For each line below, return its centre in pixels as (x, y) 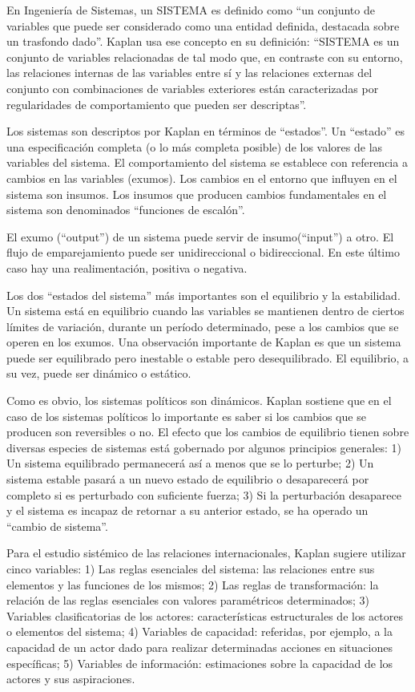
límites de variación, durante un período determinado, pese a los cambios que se (203, 326)
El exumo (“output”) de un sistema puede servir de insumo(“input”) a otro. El (200, 236)
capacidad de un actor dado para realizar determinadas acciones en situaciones (199, 647)
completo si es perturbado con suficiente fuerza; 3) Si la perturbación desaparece (204, 494)
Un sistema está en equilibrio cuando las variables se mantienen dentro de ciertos (205, 311)
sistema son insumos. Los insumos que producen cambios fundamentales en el (197, 194)
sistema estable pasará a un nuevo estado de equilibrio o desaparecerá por (188, 479)
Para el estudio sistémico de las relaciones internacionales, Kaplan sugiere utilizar (206, 553)
